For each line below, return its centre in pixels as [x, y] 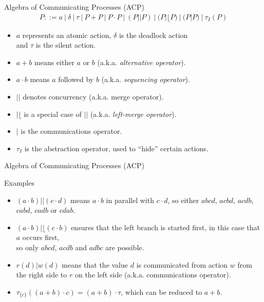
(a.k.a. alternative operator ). [142, 62]
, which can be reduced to [162, 291]
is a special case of [53, 114]
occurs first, [41, 237]
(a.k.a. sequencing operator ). [146, 79]
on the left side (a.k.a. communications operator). [153, 275]
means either [54, 62]
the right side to [42, 275]
